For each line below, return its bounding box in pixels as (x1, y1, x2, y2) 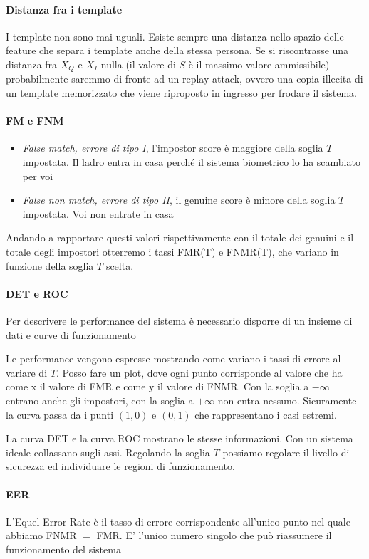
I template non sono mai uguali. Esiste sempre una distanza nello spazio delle (6, 28, 344, 43)
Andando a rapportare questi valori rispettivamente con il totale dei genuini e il (6, 230, 354, 245)
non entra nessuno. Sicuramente (217, 392, 357, 407)
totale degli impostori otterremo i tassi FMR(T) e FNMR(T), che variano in (6, 244, 339, 258)
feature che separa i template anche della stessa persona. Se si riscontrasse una (6, 43, 349, 58)
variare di (6, 365, 48, 380)
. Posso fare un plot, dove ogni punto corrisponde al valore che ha (56, 365, 343, 380)
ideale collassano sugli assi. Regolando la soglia (6, 444, 210, 459)
